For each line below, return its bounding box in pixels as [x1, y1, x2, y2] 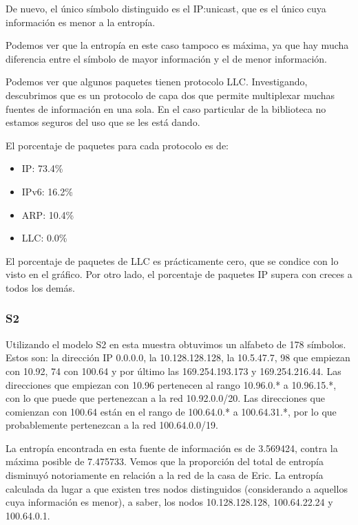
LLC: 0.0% [21, 231, 67, 245]
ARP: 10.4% [21, 207, 74, 222]
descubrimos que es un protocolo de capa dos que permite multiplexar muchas [6, 87, 335, 102]
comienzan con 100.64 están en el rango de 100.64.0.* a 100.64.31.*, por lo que [6, 404, 337, 418]
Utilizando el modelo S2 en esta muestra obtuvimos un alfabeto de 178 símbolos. [6, 336, 346, 351]
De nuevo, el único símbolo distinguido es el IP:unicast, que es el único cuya [6, 1, 326, 15]
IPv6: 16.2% [21, 184, 73, 198]
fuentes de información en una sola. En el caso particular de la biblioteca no [6, 101, 326, 116]
